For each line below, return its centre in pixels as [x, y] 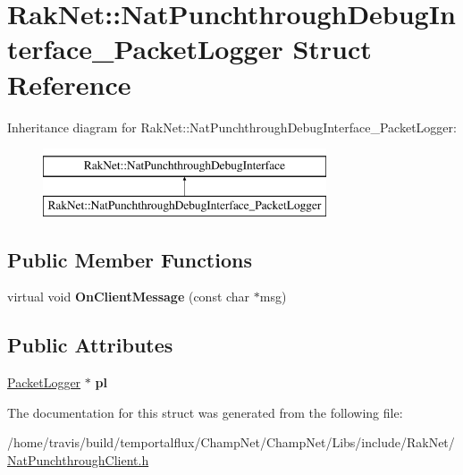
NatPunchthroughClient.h [78, 460]
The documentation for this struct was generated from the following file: [205, 412]
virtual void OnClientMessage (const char [129, 297]
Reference [69, 84]
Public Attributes [90, 345]
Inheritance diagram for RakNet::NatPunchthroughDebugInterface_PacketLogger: [232, 127]
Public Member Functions [130, 259]
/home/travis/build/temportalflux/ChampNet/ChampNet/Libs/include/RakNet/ [231, 442]
